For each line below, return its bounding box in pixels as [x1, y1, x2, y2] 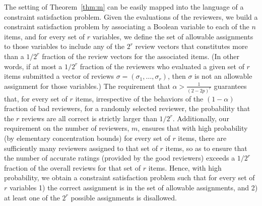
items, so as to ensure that [165, 142, 247, 153]
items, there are [178, 133, 227, 143]
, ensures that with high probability [138, 123, 248, 133]
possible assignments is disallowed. [71, 192, 177, 202]
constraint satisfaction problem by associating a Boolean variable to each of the [4, 21, 249, 32]
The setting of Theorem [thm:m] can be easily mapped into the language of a [4, 2, 244, 12]
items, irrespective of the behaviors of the [75, 93, 204, 104]
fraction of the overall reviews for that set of [4, 162, 141, 173]
